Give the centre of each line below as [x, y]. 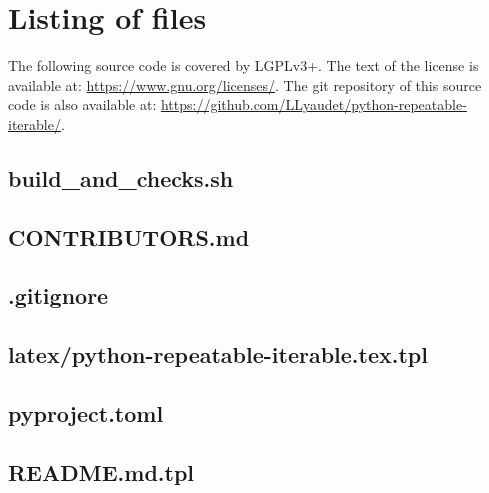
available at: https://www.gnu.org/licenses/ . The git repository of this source [245, 84]
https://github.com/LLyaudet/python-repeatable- [313, 104]
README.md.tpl [101, 471]
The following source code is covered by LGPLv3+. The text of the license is [243, 65]
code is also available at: [82, 104]
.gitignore [58, 295]
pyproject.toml [86, 413]
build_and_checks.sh [121, 177]
